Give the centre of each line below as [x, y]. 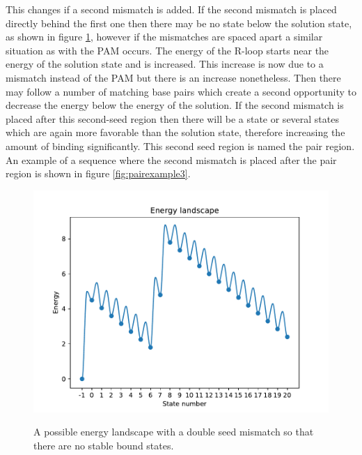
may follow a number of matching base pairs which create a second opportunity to [181, 91]
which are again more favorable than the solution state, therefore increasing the [175, 132]
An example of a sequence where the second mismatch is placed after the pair [171, 159]
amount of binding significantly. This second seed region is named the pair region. [180, 146]
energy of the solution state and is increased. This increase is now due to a [165, 64]
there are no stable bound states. [104, 445]
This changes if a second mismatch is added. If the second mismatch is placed [171, 9]
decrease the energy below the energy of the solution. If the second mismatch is [175, 105]
